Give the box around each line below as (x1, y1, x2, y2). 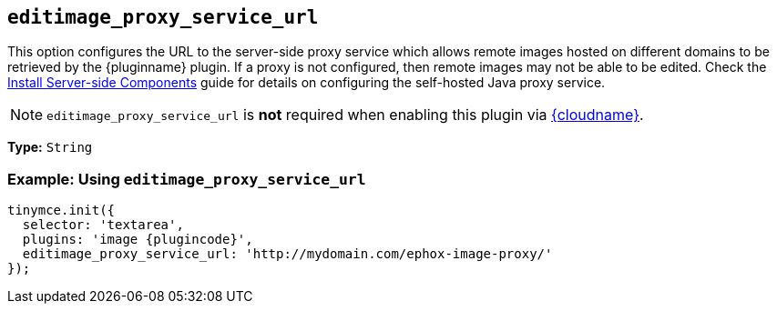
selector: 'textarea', (22, 217, 184, 233)
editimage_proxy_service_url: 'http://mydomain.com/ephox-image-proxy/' (22, 246, 553, 262)
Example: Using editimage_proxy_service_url (7, 169, 366, 188)
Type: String (7, 139, 93, 155)
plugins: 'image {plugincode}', (22, 232, 253, 247)
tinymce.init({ (7, 203, 116, 218)
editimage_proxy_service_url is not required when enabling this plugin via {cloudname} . (46, 105, 644, 125)
